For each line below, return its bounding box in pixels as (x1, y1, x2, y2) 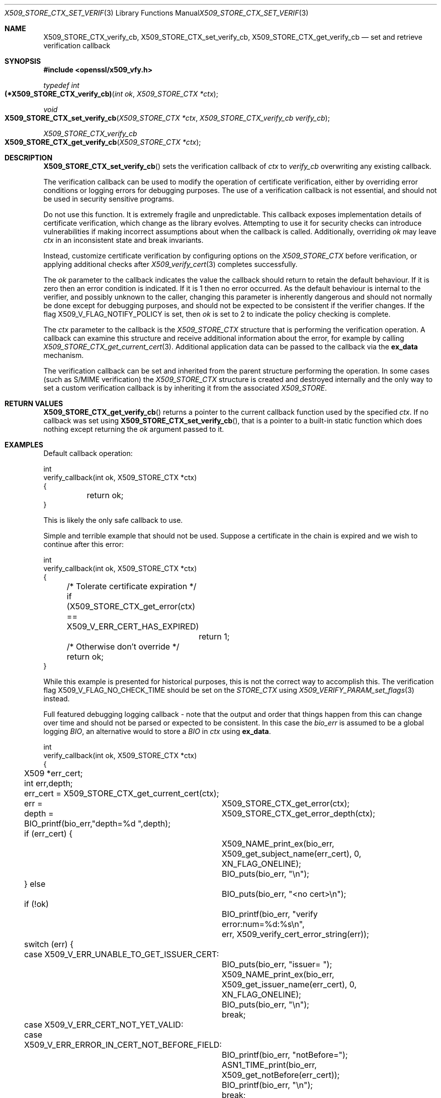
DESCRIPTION (5, 153, 53, 162)
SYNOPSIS (5, 57, 41, 65)
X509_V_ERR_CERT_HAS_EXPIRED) (66, 621, 199, 631)
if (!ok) (24, 899, 49, 909)
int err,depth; (24, 778, 73, 788)
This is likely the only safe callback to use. (43, 516, 183, 524)
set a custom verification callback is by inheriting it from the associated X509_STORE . (43, 384, 327, 392)
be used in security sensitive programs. (43, 195, 174, 203)
